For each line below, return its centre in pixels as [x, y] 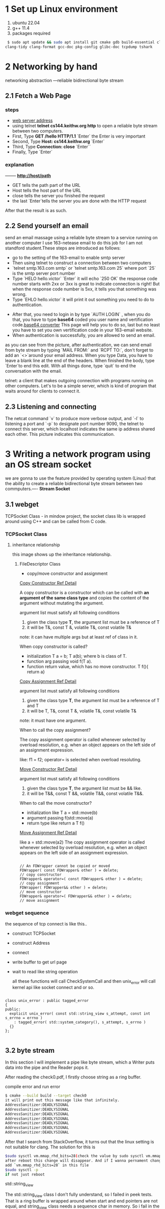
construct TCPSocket [34, 933]
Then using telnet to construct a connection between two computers [82, 263]
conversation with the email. [34, 371]
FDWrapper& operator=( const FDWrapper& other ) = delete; [81, 879]
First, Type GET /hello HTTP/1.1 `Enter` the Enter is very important [79, 136]
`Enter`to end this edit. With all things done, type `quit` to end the [70, 366]
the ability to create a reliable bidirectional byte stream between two [74, 484]
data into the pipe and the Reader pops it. [47, 1067]
